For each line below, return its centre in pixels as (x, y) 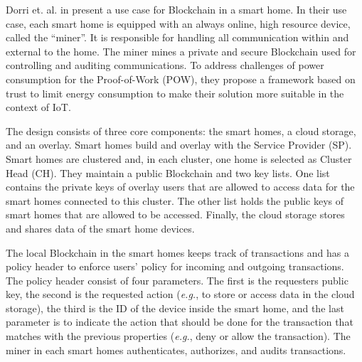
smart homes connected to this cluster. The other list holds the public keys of (175, 200)
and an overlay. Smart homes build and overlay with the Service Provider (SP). (179, 145)
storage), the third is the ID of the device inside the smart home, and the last (175, 308)
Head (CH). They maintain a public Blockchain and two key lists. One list (168, 172)
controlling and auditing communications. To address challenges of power (165, 65)
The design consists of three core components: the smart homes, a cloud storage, (181, 131)
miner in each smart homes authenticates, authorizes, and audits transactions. (176, 350)
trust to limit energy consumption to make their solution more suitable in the (175, 93)
